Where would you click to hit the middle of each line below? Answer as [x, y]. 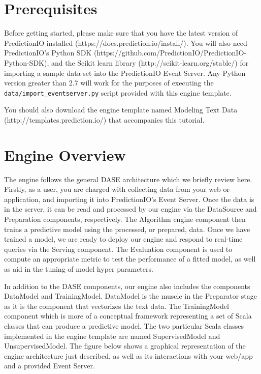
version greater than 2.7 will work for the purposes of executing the [109, 83]
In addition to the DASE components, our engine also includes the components [127, 286]
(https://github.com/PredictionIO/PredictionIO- [170, 53]
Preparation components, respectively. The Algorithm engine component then [125, 219]
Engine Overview [65, 154]
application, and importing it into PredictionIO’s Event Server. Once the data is [129, 199]
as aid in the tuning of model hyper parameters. [79, 269]
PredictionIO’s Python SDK [48, 53]
